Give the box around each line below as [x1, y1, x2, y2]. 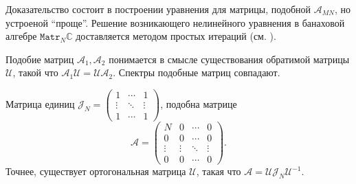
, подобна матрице [160, 97, 237, 111]
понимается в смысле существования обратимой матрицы [109, 51, 350, 66]
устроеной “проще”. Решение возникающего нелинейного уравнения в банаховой [5, 15, 345, 30]
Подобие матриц [5, 51, 74, 66]
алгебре [5, 29, 37, 43]
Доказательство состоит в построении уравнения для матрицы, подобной [5, 2, 311, 16]
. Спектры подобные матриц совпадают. [113, 65, 280, 80]
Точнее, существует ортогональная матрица [5, 164, 186, 179]
